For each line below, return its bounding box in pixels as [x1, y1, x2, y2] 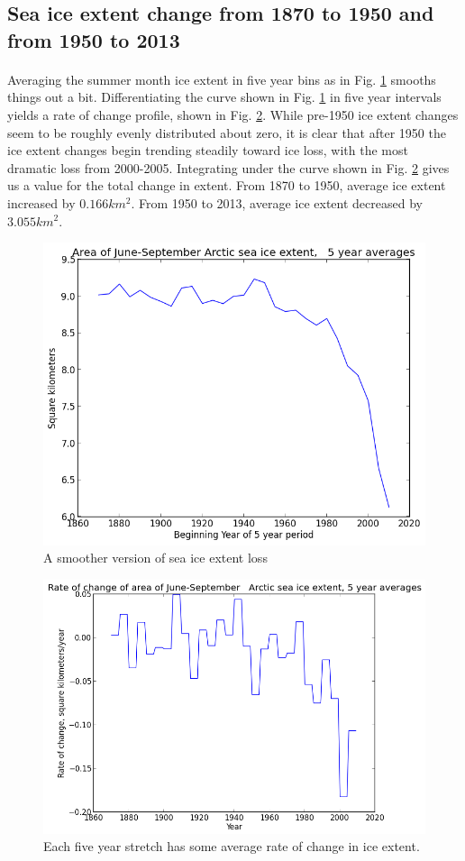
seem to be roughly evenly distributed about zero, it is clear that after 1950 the [7, 123, 446, 142]
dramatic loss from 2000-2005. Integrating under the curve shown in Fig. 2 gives [7, 158, 450, 177]
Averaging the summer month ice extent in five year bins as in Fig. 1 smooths [7, 69, 436, 88]
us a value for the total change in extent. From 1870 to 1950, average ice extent [7, 176, 446, 195]
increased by [7, 193, 76, 212]
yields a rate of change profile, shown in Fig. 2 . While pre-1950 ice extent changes [7, 105, 459, 124]
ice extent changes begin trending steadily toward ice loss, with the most [7, 141, 408, 160]
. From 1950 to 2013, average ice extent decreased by [131, 193, 423, 212]
